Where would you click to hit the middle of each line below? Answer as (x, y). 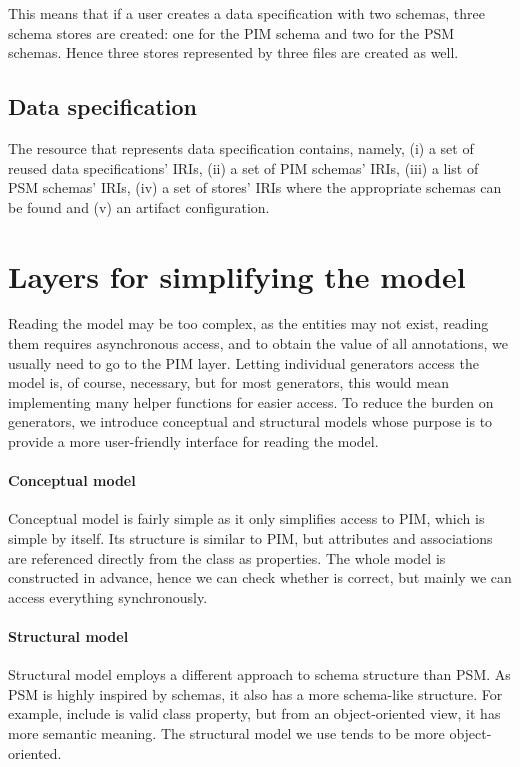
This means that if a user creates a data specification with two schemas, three (246, 13)
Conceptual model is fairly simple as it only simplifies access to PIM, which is (246, 518)
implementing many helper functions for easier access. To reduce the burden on (251, 401)
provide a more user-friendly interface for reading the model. (193, 441)
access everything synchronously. (108, 596)
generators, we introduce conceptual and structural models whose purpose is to (250, 421)
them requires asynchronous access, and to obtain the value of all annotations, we (258, 343)
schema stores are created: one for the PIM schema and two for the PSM (231, 32)
